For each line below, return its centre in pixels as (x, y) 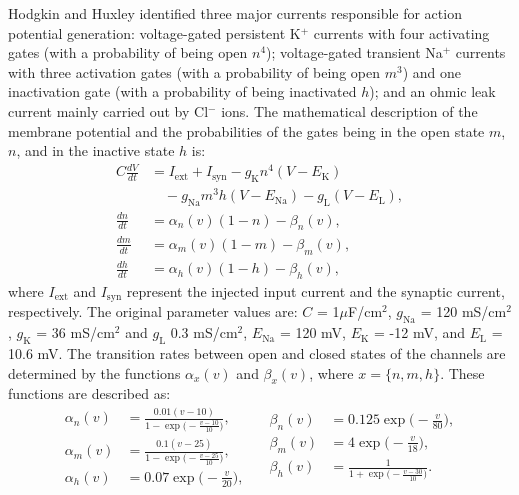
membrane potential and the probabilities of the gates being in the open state (246, 130)
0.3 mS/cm (204, 332)
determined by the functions (94, 372)
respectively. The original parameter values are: (153, 311)
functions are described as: (89, 393)
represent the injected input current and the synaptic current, (315, 291)
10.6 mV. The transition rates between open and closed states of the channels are (257, 353)
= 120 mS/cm (463, 311)
